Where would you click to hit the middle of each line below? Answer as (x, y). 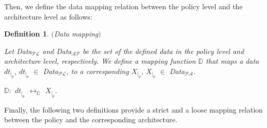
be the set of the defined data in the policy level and (163, 51)
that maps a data (232, 61)
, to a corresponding (98, 71)
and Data (57, 51)
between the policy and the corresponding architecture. (91, 120)
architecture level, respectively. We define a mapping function (100, 61)
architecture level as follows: (48, 16)
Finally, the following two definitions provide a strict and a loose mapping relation (133, 109)
